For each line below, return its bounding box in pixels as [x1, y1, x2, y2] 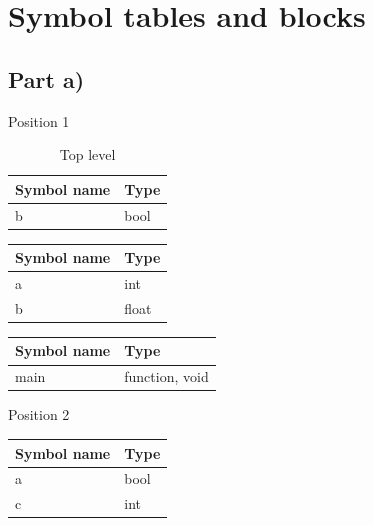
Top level [59, 144, 116, 165]
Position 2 [8, 404, 70, 425]
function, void [124, 366, 209, 387]
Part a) [8, 63, 85, 94]
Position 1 [8, 110, 70, 131]
